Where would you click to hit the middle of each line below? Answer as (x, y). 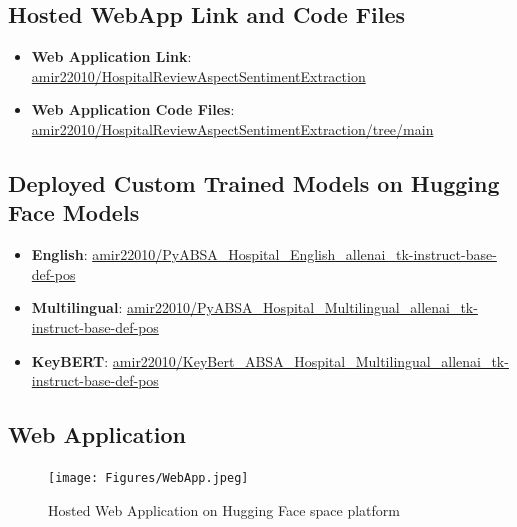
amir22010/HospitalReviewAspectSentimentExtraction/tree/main (232, 128)
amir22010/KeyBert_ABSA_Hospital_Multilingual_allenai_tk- (310, 360)
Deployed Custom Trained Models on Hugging (254, 182)
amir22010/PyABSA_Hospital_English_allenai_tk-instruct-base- (294, 254)
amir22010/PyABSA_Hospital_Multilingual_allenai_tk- (302, 307)
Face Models (74, 212)
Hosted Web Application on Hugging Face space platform (224, 509)
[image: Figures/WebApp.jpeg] (148, 477)
